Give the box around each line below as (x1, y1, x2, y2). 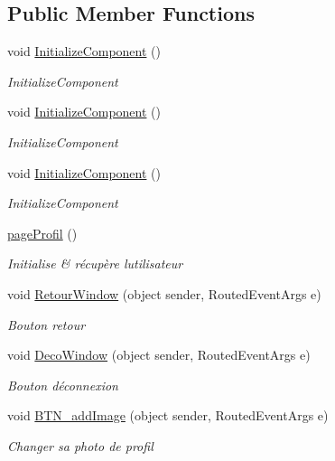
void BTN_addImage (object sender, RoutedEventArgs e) (7, 406, 329, 425)
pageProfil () (7, 223, 78, 242)
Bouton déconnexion (7, 375, 118, 394)
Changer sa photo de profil (7, 436, 154, 455)
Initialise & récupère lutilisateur (7, 254, 183, 273)
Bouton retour (7, 315, 86, 334)
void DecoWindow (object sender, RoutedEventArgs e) (7, 345, 311, 364)
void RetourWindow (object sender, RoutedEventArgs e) (7, 284, 321, 303)
